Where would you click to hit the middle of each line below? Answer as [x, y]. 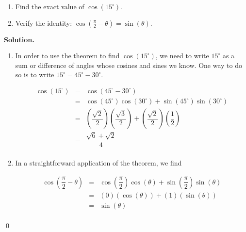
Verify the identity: [44, 23]
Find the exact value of [50, 6]
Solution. [19, 39]
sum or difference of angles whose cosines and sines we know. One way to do [129, 65]
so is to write [35, 75]
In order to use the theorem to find [67, 56]
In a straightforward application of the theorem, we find [98, 162]
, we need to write [182, 56]
